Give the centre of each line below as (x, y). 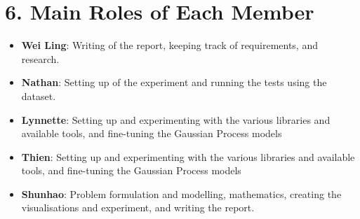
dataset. (39, 96)
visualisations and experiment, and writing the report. (138, 207)
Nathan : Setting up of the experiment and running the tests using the (174, 82)
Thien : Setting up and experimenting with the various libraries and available (188, 156)
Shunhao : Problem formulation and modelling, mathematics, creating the (181, 193)
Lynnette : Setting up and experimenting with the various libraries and (176, 119)
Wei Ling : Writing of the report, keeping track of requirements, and (169, 45)
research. (40, 58)
